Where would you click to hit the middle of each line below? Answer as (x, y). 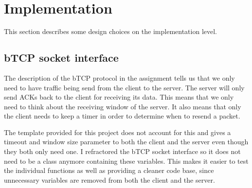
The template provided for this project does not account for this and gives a (117, 132)
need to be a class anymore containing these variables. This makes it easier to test (126, 161)
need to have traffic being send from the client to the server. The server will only (124, 87)
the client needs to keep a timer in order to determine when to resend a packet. (122, 116)
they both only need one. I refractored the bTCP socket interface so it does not (122, 151)
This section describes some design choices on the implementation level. (111, 31)
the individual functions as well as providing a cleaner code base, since (109, 170)
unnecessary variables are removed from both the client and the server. (109, 179)
